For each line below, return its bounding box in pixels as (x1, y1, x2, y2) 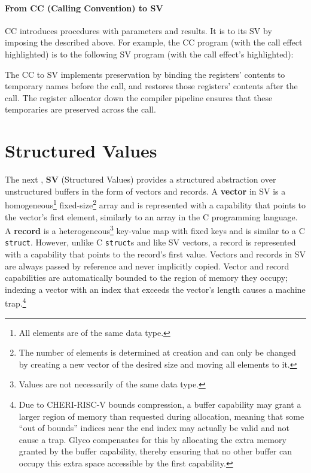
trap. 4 (5, 295, 26, 310)
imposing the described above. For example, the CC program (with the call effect (5, 36, 303, 48)
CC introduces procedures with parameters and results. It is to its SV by (5, 24, 272, 37)
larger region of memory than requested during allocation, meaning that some (19, 410, 304, 422)
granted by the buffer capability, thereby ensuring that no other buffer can (19, 445, 292, 457)
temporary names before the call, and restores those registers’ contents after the (5, 80, 298, 92)
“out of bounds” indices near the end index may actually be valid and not (19, 422, 289, 434)
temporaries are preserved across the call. (5, 103, 156, 116)
